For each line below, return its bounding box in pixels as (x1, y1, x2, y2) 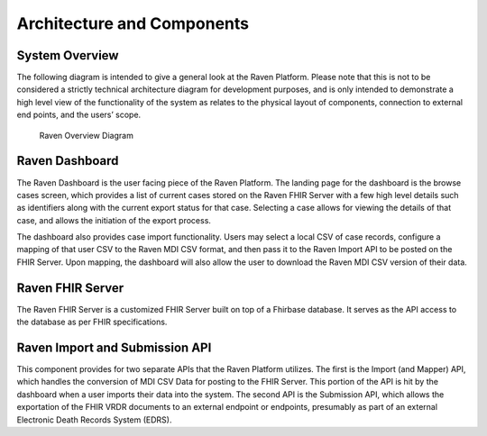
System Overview (16, 48, 119, 63)
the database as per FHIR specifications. (16, 316, 168, 328)
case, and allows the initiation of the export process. (16, 214, 212, 225)
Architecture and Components (16, 14, 250, 33)
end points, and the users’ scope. (16, 109, 142, 121)
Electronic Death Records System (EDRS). (16, 414, 172, 425)
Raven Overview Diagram (39, 130, 134, 141)
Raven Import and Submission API (16, 340, 212, 355)
